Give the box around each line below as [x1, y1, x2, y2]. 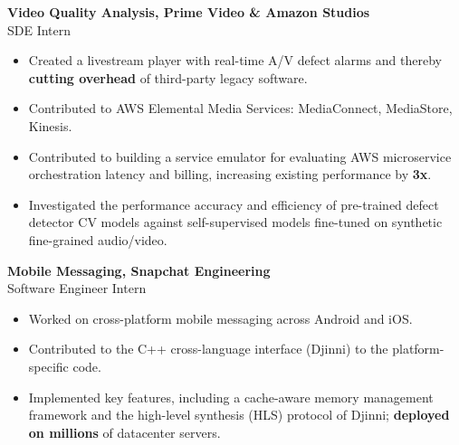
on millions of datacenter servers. [28, 422, 221, 441]
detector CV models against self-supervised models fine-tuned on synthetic [28, 213, 443, 232]
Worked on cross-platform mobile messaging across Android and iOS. [28, 308, 413, 327]
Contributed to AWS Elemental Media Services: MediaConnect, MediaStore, [28, 99, 453, 118]
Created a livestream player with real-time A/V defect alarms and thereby [28, 51, 442, 70]
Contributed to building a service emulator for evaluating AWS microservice [28, 147, 452, 166]
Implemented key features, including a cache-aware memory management [28, 387, 434, 406]
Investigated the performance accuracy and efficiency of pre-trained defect [28, 194, 439, 213]
